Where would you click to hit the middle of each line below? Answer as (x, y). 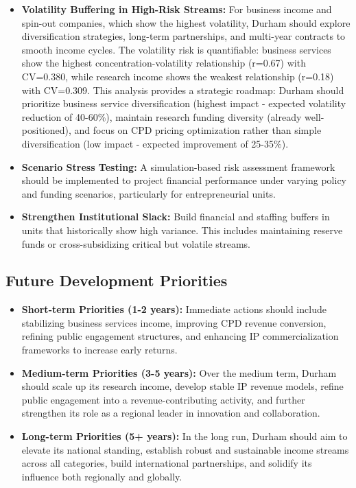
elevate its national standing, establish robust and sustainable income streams (185, 449)
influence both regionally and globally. (102, 476)
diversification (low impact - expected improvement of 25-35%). (155, 143)
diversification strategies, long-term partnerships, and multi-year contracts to (183, 36)
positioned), (46, 130)
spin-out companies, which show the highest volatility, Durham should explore (186, 22)
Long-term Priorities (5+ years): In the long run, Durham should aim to (185, 436)
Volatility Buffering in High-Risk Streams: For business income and (177, 9)
